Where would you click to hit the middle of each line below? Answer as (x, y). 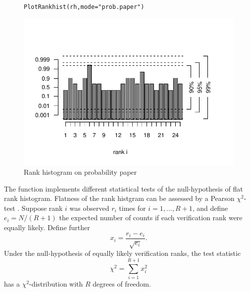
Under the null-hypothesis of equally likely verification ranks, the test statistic (123, 253)
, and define (210, 208)
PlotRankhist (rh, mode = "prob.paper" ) (84, 7)
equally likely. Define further (47, 227)
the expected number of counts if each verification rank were (151, 218)
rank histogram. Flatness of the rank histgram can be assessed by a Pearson (119, 198)
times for (132, 208)
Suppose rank (42, 208)
